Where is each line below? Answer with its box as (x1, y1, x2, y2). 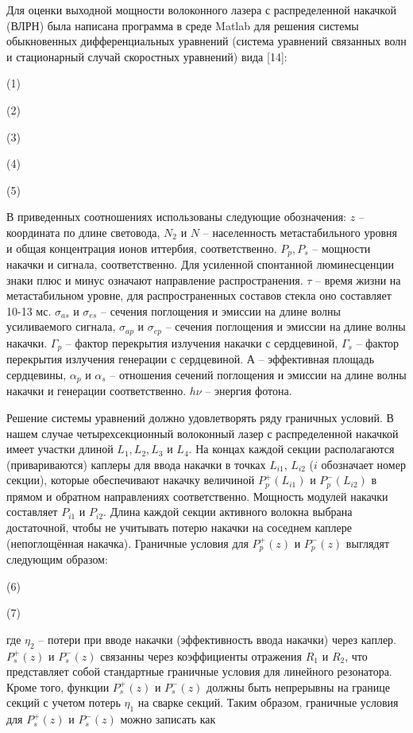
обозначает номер (321, 456, 406, 472)
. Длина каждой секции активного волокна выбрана (103, 503, 353, 520)
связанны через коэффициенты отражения (100, 647, 303, 664)
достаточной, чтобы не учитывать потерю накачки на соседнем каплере (6, 518, 352, 535)
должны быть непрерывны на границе (206, 678, 390, 695)
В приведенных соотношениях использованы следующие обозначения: (6, 208, 347, 225)
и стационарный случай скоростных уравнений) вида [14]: (6, 48, 288, 64)
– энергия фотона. (205, 382, 292, 399)
